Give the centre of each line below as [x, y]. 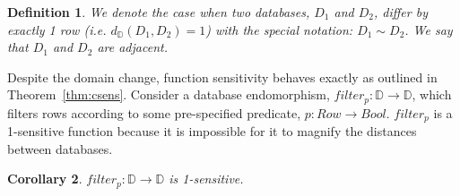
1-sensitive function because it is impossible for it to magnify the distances [212, 131]
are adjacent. [132, 47]
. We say [429, 29]
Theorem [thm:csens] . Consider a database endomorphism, [169, 94]
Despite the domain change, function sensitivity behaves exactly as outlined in [222, 77]
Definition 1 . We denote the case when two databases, [159, 12]
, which [432, 94]
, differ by [401, 12]
